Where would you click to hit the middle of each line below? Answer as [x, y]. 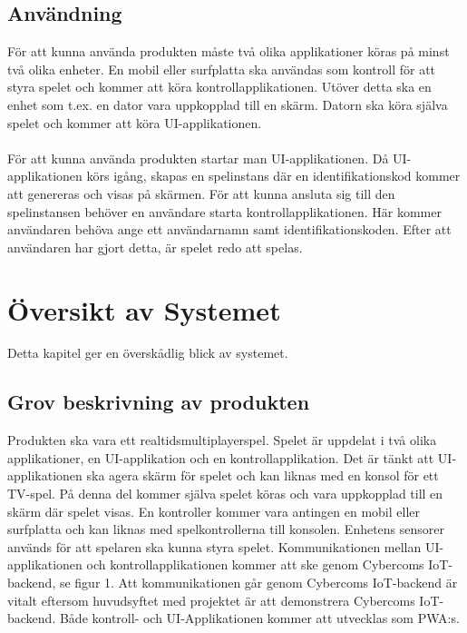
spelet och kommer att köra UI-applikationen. [135, 122]
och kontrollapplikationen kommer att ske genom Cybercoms [255, 564]
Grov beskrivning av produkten [159, 402]
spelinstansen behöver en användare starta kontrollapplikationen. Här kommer [224, 211]
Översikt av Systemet [144, 309]
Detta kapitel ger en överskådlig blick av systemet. [148, 353]
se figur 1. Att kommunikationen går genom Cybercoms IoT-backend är [258, 582]
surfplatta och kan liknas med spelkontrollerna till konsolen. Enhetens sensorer [226, 529]
